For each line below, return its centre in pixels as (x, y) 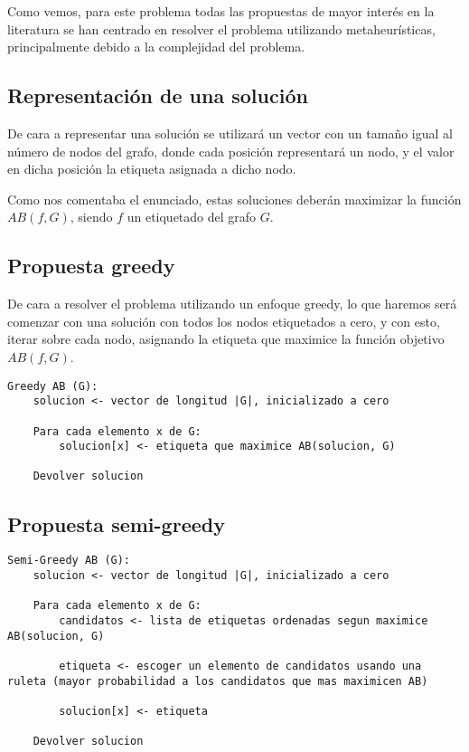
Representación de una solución (158, 95)
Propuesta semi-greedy (116, 524)
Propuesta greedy (91, 266)
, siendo (91, 217)
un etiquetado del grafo (192, 217)
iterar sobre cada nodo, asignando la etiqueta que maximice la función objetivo (226, 339)
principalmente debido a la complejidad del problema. (156, 47)
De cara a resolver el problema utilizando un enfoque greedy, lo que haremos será (232, 304)
